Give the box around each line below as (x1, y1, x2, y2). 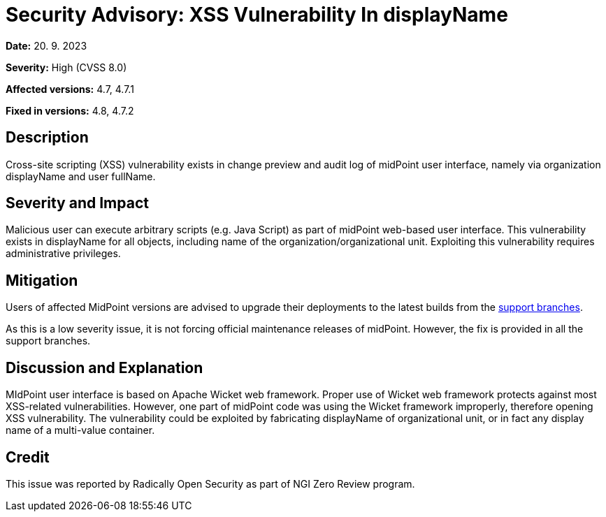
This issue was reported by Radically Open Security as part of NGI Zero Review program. (6, 477, 415, 490)
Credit (6, 448, 50, 466)
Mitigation (6, 271, 78, 289)
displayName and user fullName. (6, 170, 156, 182)
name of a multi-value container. (6, 424, 155, 437)
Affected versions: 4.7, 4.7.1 (6, 82, 134, 95)
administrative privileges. (6, 247, 121, 260)
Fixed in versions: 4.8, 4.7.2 (6, 104, 134, 117)
